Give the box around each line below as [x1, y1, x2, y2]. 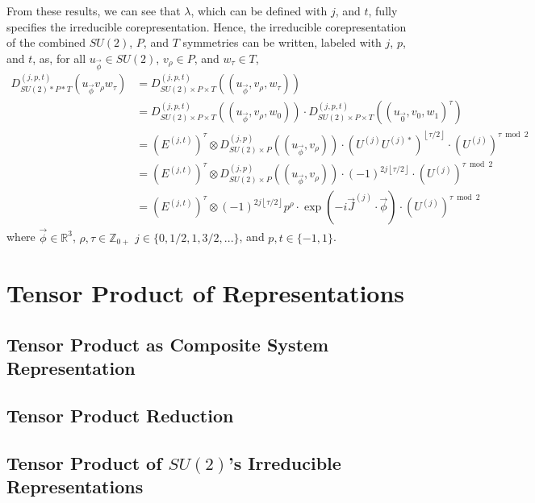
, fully [368, 2, 398, 19]
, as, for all [32, 49, 86, 66]
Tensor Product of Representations [6, 276, 405, 310]
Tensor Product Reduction [6, 403, 234, 428]
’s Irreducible [228, 450, 341, 475]
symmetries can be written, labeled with [182, 34, 382, 51]
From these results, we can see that [6, 2, 181, 19]
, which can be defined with [190, 2, 328, 19]
